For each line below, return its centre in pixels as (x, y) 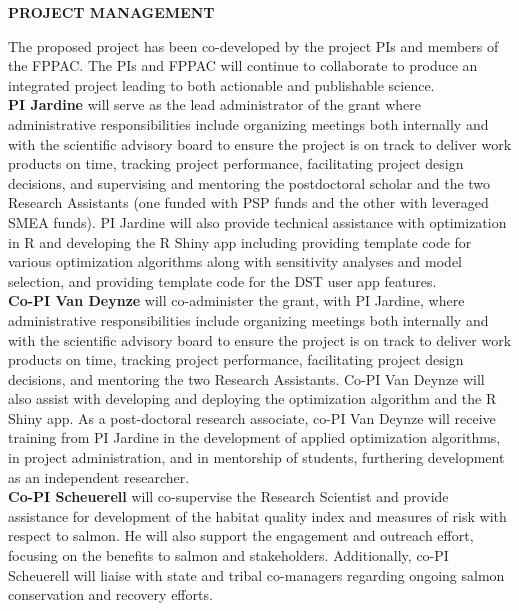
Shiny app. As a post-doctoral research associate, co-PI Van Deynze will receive (252, 417)
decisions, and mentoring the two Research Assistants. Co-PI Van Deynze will (246, 378)
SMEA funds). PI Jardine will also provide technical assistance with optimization (257, 221)
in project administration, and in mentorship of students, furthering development (256, 457)
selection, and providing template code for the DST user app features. (222, 280)
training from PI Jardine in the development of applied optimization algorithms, (254, 437)
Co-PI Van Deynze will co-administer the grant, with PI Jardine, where (236, 300)
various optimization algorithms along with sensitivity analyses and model (235, 261)
